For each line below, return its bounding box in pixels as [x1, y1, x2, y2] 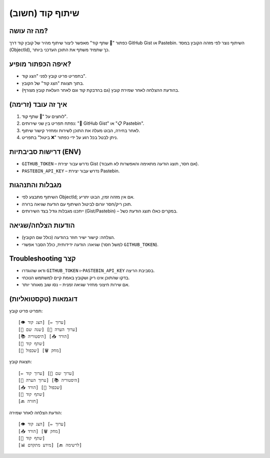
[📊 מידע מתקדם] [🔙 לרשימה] [18, 442, 82, 448]
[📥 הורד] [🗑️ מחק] [18, 428, 61, 434]
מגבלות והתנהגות [9, 181, 62, 189]
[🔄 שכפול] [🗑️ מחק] [18, 348, 62, 353]
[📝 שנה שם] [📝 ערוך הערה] [18, 326, 78, 332]
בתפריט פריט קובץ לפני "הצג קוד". [21, 73, 87, 79]
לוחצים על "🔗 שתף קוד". [21, 113, 68, 120]
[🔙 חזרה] [18, 398, 39, 404]
